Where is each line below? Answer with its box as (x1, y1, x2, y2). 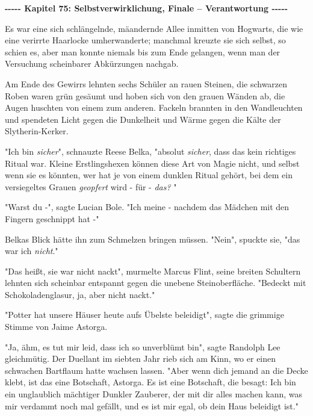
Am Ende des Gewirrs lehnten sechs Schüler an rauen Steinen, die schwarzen (5, 77, 288, 90)
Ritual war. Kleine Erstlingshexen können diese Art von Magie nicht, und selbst (5, 157, 300, 169)
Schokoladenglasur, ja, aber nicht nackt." (5, 288, 155, 300)
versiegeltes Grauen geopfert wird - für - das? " (5, 180, 177, 193)
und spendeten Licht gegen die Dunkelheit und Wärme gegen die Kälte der (5, 113, 281, 125)
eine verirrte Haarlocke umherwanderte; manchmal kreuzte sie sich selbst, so (5, 34, 286, 46)
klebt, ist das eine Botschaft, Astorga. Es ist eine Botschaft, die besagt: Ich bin (5, 376, 296, 388)
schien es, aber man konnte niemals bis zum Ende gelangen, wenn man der (5, 45, 280, 58)
